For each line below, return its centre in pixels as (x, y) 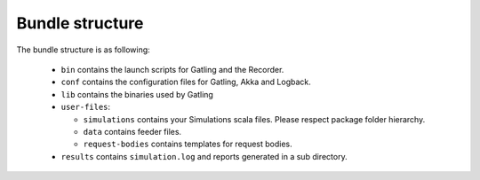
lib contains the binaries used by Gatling (137, 94)
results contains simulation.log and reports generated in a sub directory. (204, 156)
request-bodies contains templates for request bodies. (188, 144)
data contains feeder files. (132, 131)
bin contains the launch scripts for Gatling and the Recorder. (172, 69)
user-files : (86, 107)
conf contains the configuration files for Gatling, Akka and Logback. (186, 82)
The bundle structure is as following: (83, 50)
